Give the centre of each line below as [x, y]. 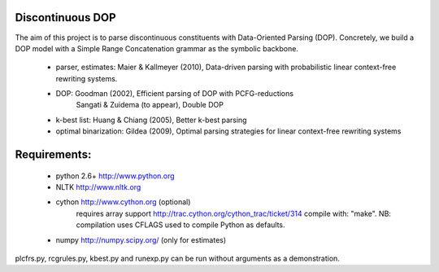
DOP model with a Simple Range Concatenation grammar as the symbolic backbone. [156, 48]
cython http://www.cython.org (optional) [123, 202]
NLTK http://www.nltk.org [98, 187]
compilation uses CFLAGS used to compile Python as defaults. [180, 225]
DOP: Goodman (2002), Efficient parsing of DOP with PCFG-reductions [175, 94]
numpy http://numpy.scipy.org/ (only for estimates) [141, 239]
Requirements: [53, 155]
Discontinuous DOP [66, 18]
